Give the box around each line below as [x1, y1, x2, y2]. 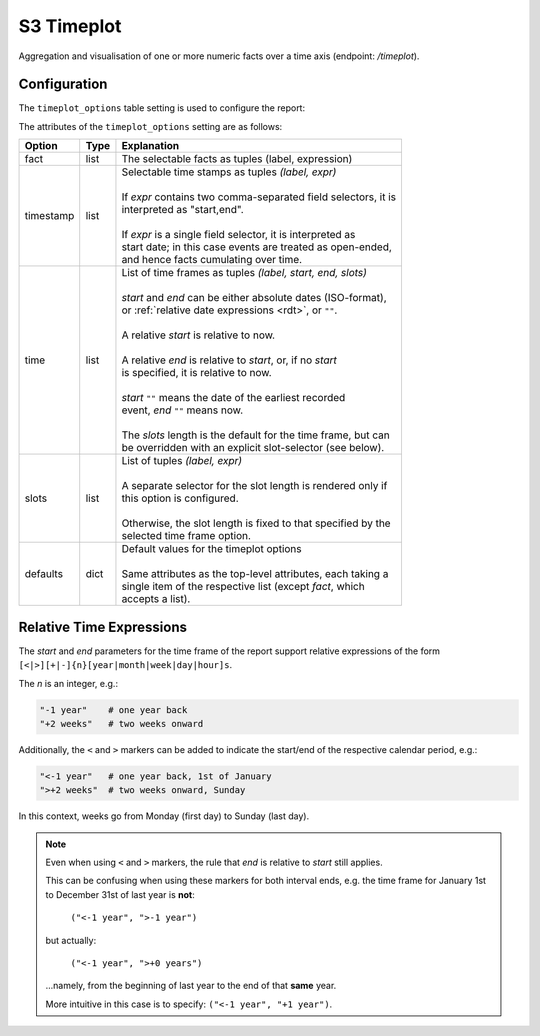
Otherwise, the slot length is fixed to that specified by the [121, 516, 391, 530]
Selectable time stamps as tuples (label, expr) [121, 165, 337, 179]
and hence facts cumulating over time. [121, 253, 303, 267]
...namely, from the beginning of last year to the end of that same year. [45, 980, 337, 992]
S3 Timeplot [18, 15, 122, 37]
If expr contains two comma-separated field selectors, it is [121, 190, 397, 204]
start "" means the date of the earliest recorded [121, 391, 346, 405]
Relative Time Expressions [18, 618, 188, 635]
